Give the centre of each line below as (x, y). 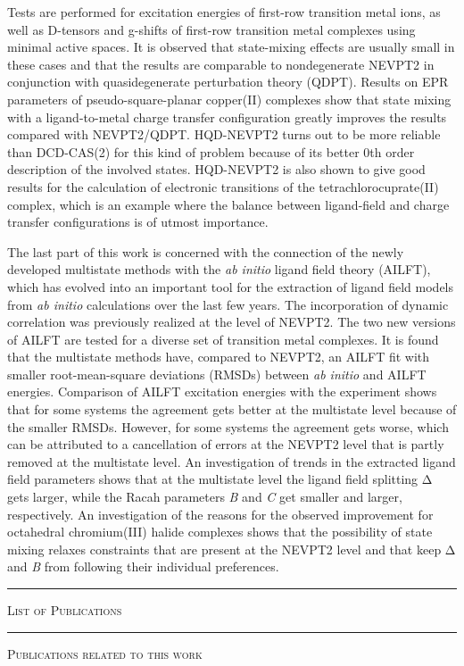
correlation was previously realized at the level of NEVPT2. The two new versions (232, 322)
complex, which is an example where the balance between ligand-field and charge (228, 204)
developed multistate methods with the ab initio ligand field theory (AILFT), (219, 269)
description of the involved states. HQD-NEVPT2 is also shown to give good (216, 169)
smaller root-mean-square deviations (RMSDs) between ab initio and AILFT (217, 374)
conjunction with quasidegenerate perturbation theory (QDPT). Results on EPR (228, 82)
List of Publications (65, 610)
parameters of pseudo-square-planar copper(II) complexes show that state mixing (229, 99)
